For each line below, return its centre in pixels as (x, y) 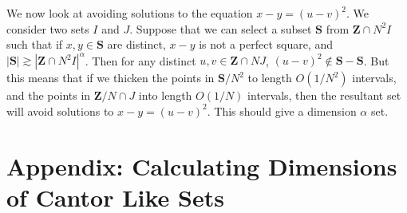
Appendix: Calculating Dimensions (202, 166)
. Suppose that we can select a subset (221, 28)
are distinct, (136, 44)
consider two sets (48, 28)
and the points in (49, 95)
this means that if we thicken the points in (111, 78)
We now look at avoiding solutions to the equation (130, 13)
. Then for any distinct (140, 60)
